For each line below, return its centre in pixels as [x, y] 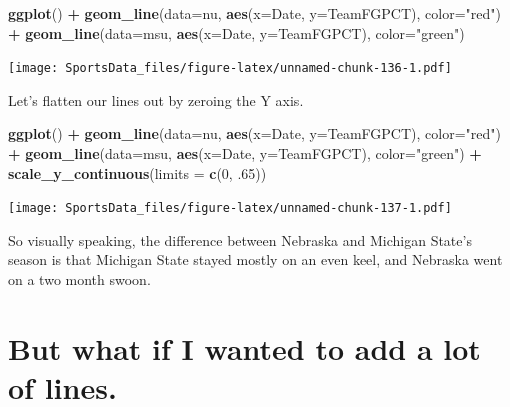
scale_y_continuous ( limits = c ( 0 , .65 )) [137, 172]
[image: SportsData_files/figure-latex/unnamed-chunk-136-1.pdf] [230, 68]
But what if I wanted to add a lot [244, 347]
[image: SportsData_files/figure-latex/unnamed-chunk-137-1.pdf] [230, 208]
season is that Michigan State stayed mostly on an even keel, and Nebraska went [255, 259]
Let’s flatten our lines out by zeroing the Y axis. [156, 99]
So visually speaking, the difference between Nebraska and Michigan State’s [240, 239]
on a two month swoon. [79, 279]
